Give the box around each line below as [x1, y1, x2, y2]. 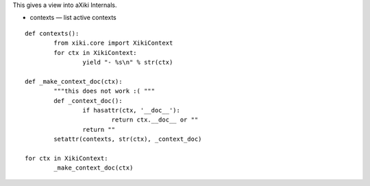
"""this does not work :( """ [53, 87, 156, 95]
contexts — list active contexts [29, 14, 116, 22]
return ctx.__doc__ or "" [111, 116, 199, 124]
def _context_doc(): [53, 97, 123, 104]
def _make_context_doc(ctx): [25, 78, 123, 85]
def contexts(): [25, 30, 79, 37]
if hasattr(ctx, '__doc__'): [82, 106, 181, 114]
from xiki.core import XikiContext [53, 39, 173, 47]
